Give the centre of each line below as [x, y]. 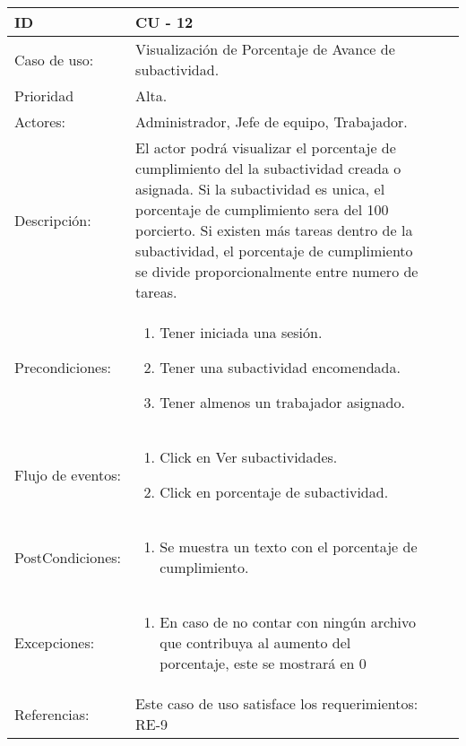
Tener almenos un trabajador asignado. [282, 402]
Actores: [40, 121]
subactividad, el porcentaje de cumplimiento [274, 251]
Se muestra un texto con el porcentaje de [289, 546]
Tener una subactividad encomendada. [280, 367]
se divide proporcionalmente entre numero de [277, 271]
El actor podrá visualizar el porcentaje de [266, 147]
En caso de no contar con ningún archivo [288, 622]
